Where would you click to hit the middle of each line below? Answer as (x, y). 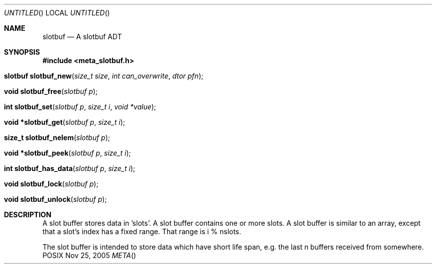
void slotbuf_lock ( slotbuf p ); (51, 184)
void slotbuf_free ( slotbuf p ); (51, 91)
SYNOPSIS (22, 52)
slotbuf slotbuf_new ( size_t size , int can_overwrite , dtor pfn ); (104, 76)
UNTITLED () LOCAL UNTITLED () (57, 13)
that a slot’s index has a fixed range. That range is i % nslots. (142, 231)
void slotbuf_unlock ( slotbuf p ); (55, 199)
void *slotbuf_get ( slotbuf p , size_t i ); (65, 122)
